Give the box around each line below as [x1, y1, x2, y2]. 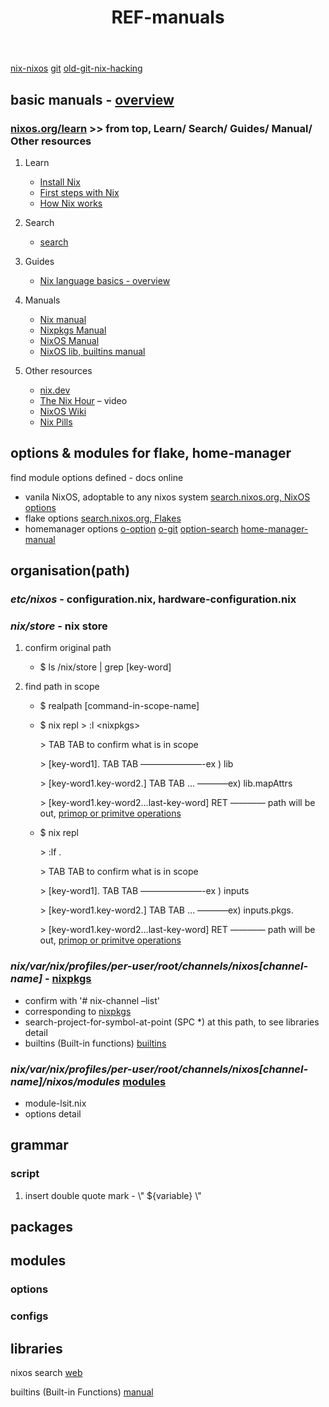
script [10, 1167, 40, 1181]
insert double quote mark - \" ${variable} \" [24, 1189, 202, 1201]
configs [10, 1309, 49, 1323]
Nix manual [39, 313, 87, 325]
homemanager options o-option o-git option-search [24, 522, 239, 535]
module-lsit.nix [24, 1097, 87, 1109]
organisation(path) [10, 562, 131, 580]
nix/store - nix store [10, 619, 108, 633]
